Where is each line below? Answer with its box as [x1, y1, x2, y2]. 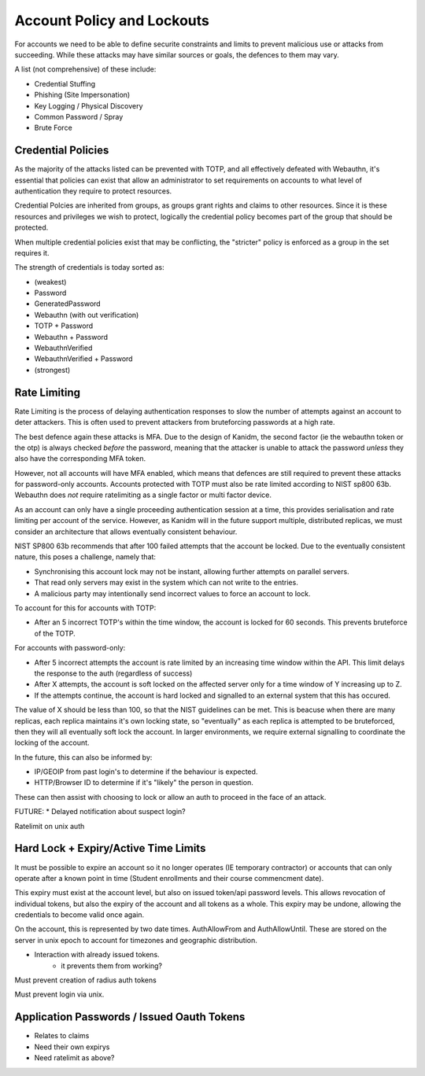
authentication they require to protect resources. [14, 186, 172, 196]
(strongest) [34, 365, 71, 374]
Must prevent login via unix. [14, 989, 105, 999]
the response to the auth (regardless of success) [34, 669, 193, 678]
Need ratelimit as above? [34, 1053, 115, 1063]
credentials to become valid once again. [14, 910, 145, 919]
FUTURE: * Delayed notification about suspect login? [14, 807, 186, 816]
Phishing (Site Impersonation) [34, 90, 131, 100]
